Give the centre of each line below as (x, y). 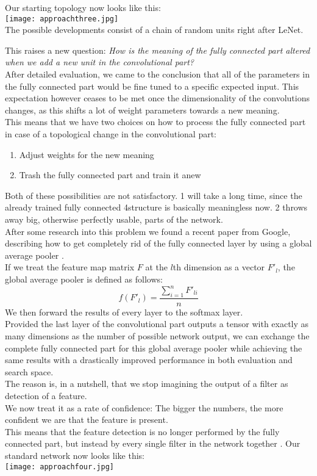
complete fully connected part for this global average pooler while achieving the (154, 348)
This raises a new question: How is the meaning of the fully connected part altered (158, 50)
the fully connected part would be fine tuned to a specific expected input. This (152, 86)
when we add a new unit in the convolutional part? (100, 62)
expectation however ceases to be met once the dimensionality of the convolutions (158, 98)
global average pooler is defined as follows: (84, 279)
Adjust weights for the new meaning (87, 154)
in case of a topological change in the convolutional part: (111, 134)
